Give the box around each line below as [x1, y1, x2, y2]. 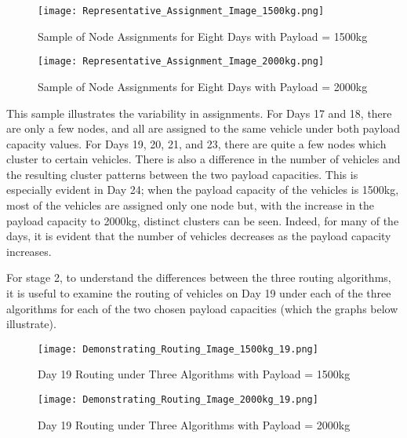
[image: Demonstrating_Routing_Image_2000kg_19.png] [38, 394, 318, 406]
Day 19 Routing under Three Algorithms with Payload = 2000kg [38, 416, 351, 433]
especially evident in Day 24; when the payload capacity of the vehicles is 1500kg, [6, 181, 399, 198]
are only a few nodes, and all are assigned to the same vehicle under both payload [6, 120, 401, 137]
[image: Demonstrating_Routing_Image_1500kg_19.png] [38, 343, 318, 355]
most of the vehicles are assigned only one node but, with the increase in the [6, 197, 375, 214]
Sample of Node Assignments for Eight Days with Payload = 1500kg [38, 27, 368, 44]
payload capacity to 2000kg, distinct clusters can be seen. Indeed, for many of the [6, 212, 399, 228]
